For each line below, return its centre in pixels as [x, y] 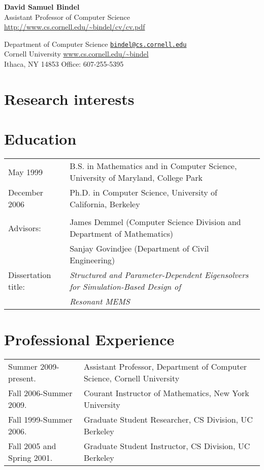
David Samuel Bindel [42, 7]
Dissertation [30, 275]
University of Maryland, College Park [136, 178]
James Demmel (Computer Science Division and [155, 222]
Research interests [69, 99]
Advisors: [25, 228]
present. [22, 378]
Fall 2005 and [32, 446]
